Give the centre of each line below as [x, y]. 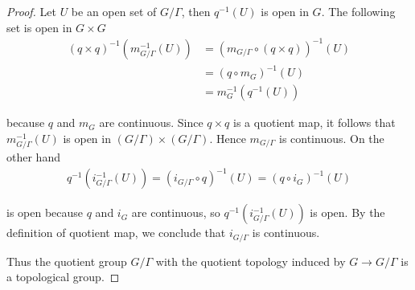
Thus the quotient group [67, 261]
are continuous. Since [151, 123]
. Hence [228, 138]
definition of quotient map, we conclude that [116, 233]
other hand [33, 157]
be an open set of [114, 11]
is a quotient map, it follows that [314, 123]
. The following [358, 11]
